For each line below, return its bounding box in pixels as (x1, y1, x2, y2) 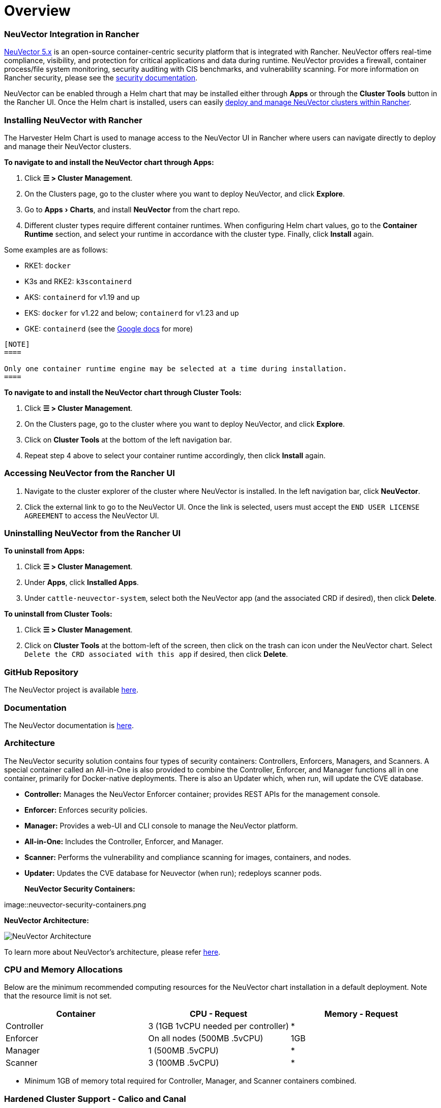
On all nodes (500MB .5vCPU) (148, 1033, 263, 1044)
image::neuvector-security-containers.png (4, 900, 146, 909)
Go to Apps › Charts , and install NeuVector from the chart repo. (24, 205, 240, 214)
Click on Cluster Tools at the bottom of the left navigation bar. (24, 435, 232, 444)
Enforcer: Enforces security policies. (24, 805, 148, 814)
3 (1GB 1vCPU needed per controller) (148, 1021, 289, 1032)
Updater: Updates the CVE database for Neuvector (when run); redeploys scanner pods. (24, 868, 322, 877)
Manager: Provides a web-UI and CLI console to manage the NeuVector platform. (24, 821, 298, 830)
